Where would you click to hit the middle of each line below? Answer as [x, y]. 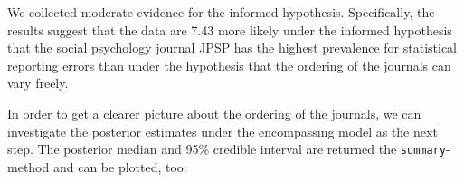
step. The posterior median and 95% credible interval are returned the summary [227, 149]
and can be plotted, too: [120, 166]
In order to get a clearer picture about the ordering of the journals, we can [214, 113]
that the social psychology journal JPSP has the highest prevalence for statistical [232, 48]
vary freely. [38, 83]
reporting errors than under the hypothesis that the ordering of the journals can [229, 65]
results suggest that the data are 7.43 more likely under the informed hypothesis [230, 29]
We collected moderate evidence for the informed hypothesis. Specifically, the [221, 12]
